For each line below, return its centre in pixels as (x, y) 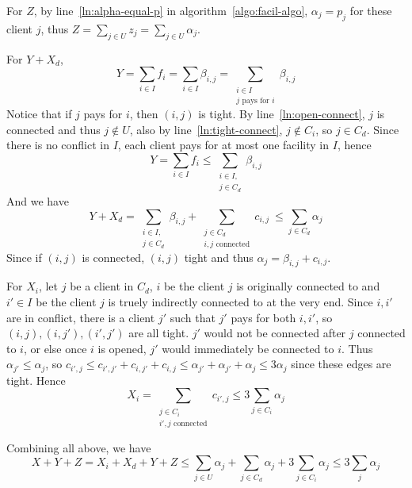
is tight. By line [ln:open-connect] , (282, 113)
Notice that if (39, 113)
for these (371, 10)
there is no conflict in (58, 145)
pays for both (263, 317)
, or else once (55, 348)
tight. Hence (36, 380)
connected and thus (53, 129)
